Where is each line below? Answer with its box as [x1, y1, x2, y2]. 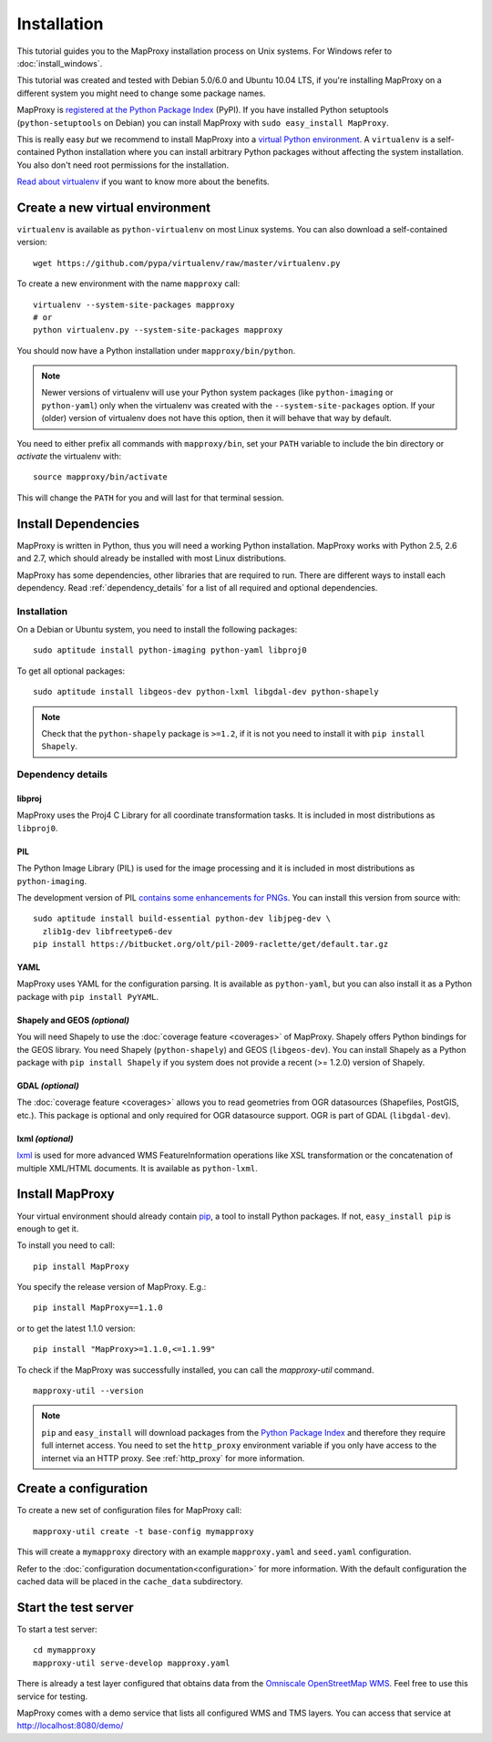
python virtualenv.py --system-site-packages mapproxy [33, 325, 283, 335]
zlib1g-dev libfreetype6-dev [42, 926, 173, 936]
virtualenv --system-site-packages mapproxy [33, 299, 236, 310]
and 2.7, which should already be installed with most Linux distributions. [16, 552, 287, 564]
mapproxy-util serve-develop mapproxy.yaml [33, 1657, 231, 1668]
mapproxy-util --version [33, 1386, 144, 1397]
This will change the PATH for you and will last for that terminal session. [16, 492, 284, 503]
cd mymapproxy [33, 1645, 96, 1655]
